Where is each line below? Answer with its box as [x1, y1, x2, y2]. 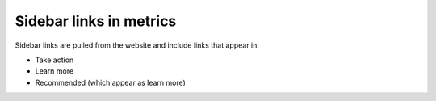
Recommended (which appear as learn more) [35, 78, 186, 87]
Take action [35, 55, 74, 65]
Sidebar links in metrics [15, 12, 177, 30]
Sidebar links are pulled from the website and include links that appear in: [15, 40, 260, 50]
